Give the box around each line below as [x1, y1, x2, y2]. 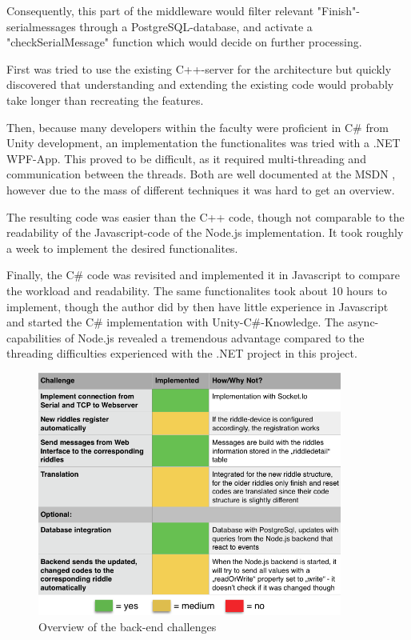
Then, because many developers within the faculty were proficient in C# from [6, 118, 389, 135]
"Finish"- [317, 2, 360, 18]
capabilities [6, 329, 62, 346]
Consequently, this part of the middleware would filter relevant [6, 2, 314, 18]
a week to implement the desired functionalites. [6, 239, 238, 256]
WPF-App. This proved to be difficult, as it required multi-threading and [6, 150, 366, 166]
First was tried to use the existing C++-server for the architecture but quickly [6, 60, 392, 77]
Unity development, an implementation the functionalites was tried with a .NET [6, 134, 401, 151]
